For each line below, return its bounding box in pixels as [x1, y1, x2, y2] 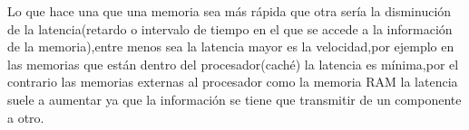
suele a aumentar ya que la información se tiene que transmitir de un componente [7, 89, 462, 108]
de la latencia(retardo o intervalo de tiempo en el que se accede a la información [7, 19, 453, 38]
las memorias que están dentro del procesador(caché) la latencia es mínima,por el [7, 54, 459, 73]
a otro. [7, 107, 44, 126]
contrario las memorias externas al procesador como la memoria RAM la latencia [7, 72, 458, 91]
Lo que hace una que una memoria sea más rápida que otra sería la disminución [7, 2, 452, 20]
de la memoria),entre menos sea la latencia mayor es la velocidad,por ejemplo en [7, 37, 454, 56]
